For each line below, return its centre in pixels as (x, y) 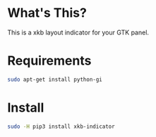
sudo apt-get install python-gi (55, 79)
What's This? (47, 13)
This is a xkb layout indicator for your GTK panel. (78, 32)
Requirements (49, 61)
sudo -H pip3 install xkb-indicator (61, 126)
